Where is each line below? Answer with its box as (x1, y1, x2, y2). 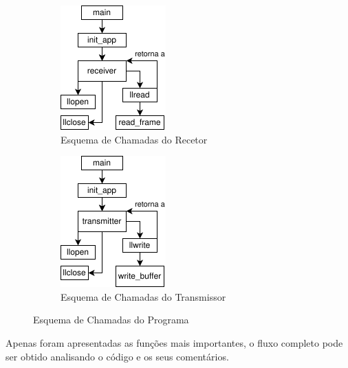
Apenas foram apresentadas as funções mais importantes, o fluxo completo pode (6, 335, 343, 349)
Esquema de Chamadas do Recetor (61, 132, 208, 146)
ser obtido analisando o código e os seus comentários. (6, 349, 229, 363)
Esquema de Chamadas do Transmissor (61, 289, 226, 303)
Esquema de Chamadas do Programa (33, 312, 189, 327)
